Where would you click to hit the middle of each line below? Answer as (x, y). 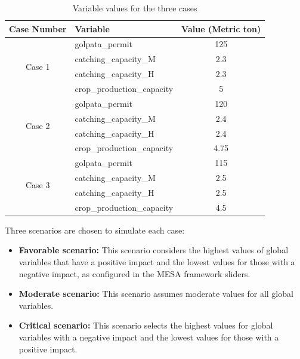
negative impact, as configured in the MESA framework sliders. (134, 273)
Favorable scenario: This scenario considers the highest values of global (154, 250)
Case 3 (38, 185)
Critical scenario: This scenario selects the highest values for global (146, 325)
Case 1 (38, 66)
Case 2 (38, 126)
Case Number (38, 28)
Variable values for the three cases (135, 8)
